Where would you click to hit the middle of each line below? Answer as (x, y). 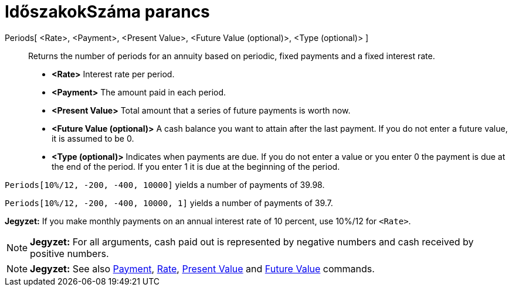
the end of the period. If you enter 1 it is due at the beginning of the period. (196, 166)
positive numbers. (69, 253)
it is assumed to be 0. (93, 138)
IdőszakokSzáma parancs (107, 12)
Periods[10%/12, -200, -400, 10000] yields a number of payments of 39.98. (165, 184)
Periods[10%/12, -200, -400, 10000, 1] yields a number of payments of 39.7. (169, 203)
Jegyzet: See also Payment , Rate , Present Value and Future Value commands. (202, 268)
